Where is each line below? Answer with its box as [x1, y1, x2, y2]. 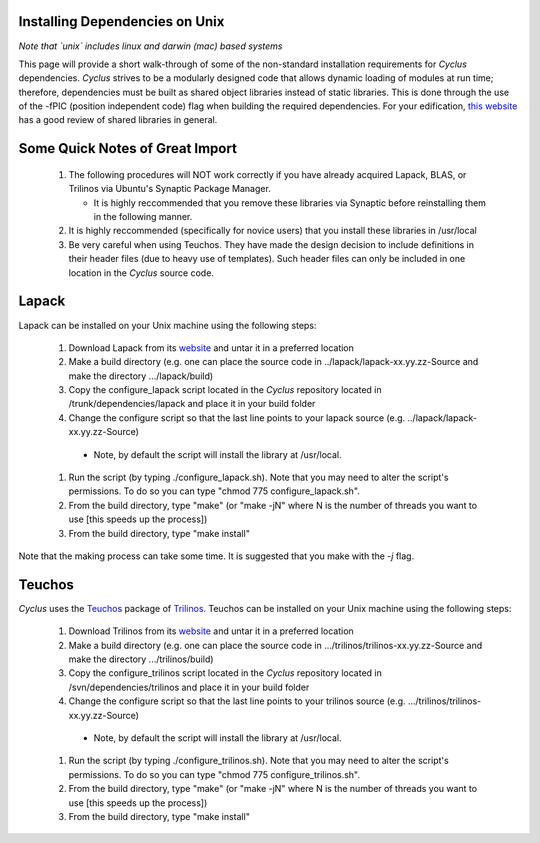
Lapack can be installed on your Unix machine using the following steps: [18, 319, 317, 331]
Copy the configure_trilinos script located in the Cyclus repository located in [68, 667, 382, 679]
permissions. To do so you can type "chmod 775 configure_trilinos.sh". [68, 768, 360, 780]
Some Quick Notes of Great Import [18, 140, 237, 157]
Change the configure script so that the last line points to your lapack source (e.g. [68, 411, 406, 424]
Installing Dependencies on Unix [18, 13, 225, 30]
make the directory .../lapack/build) [68, 370, 214, 382]
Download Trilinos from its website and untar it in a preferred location [68, 625, 354, 637]
